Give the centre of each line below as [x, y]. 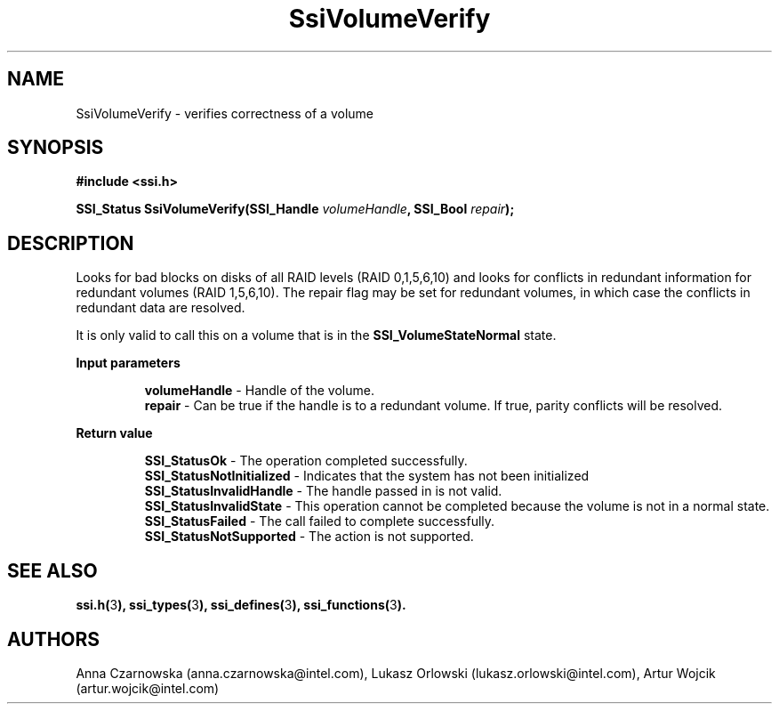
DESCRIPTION [71, 243]
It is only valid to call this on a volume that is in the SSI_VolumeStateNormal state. [316, 335]
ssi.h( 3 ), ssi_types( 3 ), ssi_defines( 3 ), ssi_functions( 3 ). [241, 605]
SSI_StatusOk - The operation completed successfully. [306, 461]
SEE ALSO [52, 570]
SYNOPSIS [56, 148]
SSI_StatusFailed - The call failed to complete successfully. [320, 521]
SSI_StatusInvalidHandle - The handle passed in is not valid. [323, 491]
